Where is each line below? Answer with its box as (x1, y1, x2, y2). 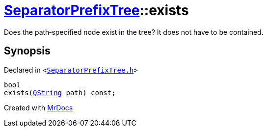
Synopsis (4, 45, 51, 57)
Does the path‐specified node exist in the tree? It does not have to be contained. (4, 27, 264, 36)
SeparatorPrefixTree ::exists (4, 2, 189, 19)
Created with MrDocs (4, 103, 73, 112)
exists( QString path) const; (4, 88, 116, 97)
